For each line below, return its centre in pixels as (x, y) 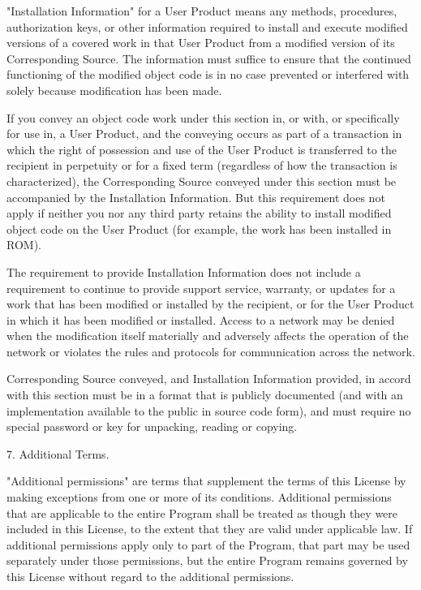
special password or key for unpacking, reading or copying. (152, 426)
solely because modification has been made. (114, 90)
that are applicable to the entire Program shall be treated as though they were (202, 512)
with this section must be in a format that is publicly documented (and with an (205, 395)
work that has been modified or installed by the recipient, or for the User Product (210, 304)
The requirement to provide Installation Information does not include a (184, 271)
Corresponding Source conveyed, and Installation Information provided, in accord (209, 379)
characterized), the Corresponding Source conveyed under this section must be (202, 181)
